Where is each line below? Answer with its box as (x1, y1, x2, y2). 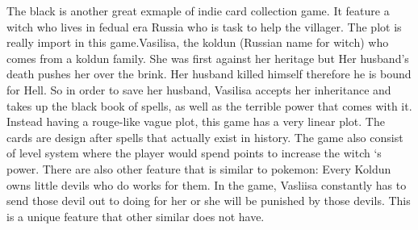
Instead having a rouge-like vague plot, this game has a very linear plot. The (6, 113, 385, 130)
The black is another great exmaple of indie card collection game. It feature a (6, 2, 390, 19)
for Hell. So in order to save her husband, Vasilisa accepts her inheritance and (6, 81, 391, 98)
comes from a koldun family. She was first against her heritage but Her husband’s (6, 49, 409, 66)
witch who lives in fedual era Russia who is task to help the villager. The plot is (6, 18, 402, 35)
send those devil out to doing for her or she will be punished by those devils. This (6, 192, 411, 209)
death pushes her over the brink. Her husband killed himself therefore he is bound (6, 65, 412, 82)
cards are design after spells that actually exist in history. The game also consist (6, 128, 403, 145)
